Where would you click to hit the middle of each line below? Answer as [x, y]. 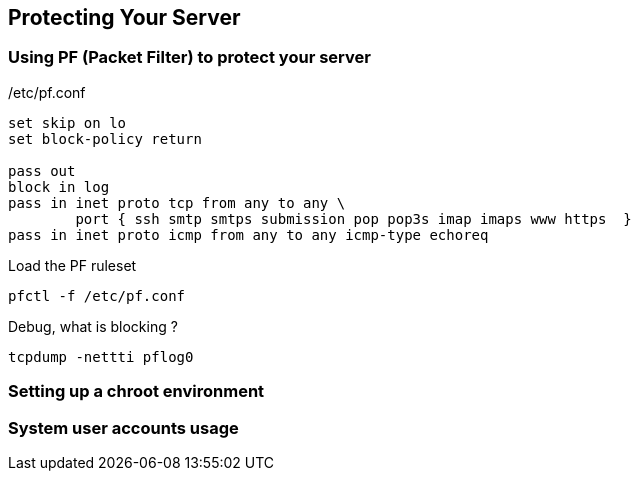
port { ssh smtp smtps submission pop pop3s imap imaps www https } [353, 218]
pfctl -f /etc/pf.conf [97, 295]
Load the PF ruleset [72, 265]
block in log [59, 186]
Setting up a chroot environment [136, 391]
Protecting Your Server [124, 17]
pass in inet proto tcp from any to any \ [177, 202]
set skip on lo [67, 122]
